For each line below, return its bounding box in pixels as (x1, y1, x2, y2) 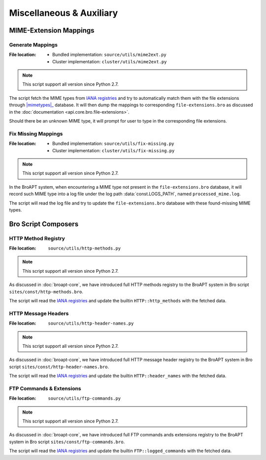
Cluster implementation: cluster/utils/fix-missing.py (52, 147, 175, 153)
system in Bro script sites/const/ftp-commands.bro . (9, 439, 125, 445)
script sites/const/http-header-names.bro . (9, 364, 109, 370)
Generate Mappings (9, 41, 58, 48)
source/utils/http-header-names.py (48, 321, 134, 326)
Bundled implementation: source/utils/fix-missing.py (52, 141, 174, 147)
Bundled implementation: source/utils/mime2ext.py (52, 52, 167, 58)
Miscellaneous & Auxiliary (9, 7, 118, 18)
